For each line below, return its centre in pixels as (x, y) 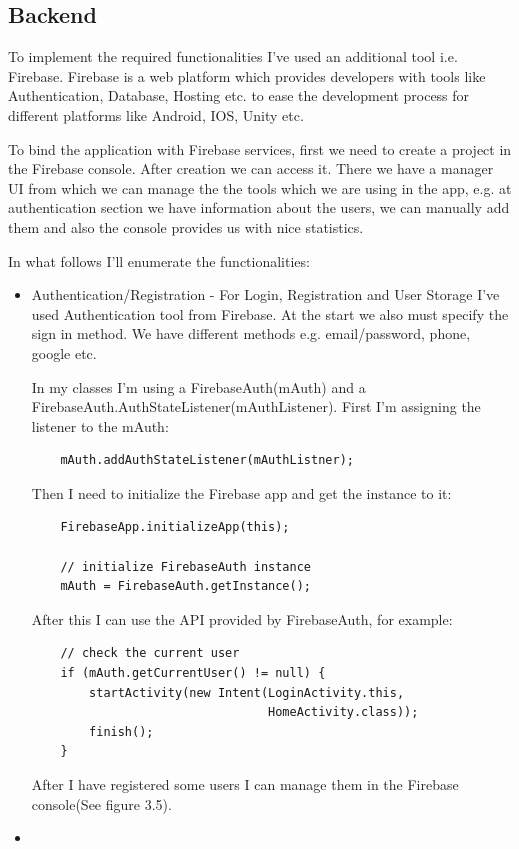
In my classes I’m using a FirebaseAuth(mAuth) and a (198, 386)
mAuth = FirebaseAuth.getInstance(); (185, 586)
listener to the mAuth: (100, 425)
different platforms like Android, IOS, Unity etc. (156, 114)
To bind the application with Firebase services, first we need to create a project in (260, 148)
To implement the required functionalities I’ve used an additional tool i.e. (233, 56)
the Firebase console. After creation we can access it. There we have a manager (251, 168)
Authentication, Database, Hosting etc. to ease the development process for (239, 95)
